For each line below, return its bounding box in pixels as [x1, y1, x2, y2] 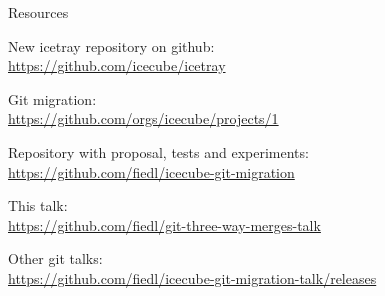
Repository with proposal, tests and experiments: [8, 141, 309, 162]
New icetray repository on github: [8, 35, 215, 56]
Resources [8, 2, 69, 22]
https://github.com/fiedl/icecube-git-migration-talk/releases [8, 267, 377, 288]
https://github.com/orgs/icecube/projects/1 [8, 108, 279, 129]
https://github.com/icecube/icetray [8, 55, 226, 76]
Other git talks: [8, 248, 103, 269]
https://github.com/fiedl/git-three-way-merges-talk [8, 214, 321, 235]
